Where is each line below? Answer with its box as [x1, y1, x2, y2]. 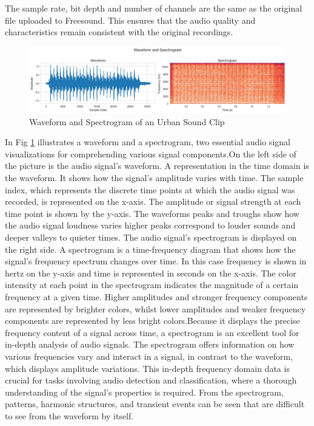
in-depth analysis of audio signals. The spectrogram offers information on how [5, 338, 295, 351]
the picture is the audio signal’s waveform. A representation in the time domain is [5, 159, 309, 172]
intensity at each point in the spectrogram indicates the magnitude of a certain [5, 278, 299, 291]
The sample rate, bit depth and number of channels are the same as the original [5, 2, 302, 14]
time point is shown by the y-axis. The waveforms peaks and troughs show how [5, 207, 299, 219]
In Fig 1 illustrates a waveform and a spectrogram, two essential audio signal [5, 136, 290, 148]
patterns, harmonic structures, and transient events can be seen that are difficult [5, 397, 305, 410]
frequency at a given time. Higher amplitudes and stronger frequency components [5, 290, 308, 303]
